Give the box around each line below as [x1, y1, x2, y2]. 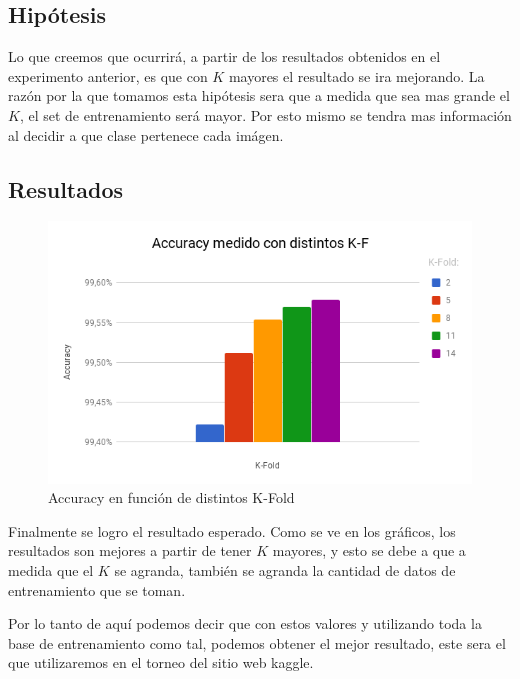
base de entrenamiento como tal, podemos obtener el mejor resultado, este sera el [8, 632, 506, 653]
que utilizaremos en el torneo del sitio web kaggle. [8, 652, 314, 673]
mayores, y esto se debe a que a [272, 540, 466, 561]
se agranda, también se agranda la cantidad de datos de [114, 559, 456, 580]
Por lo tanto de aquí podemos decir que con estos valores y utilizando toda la [8, 613, 482, 634]
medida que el [8, 559, 94, 580]
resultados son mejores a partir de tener [8, 540, 252, 561]
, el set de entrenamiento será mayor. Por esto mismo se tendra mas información [19, 104, 512, 125]
